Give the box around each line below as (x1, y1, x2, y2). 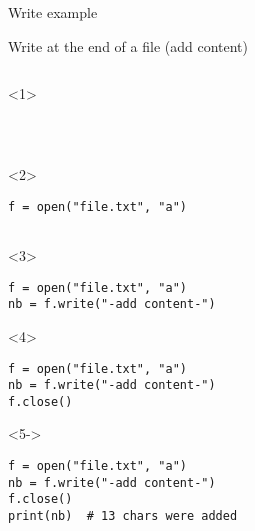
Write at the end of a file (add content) (8, 35, 248, 56)
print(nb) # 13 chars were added (8, 509, 238, 524)
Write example (8, 2, 98, 22)
